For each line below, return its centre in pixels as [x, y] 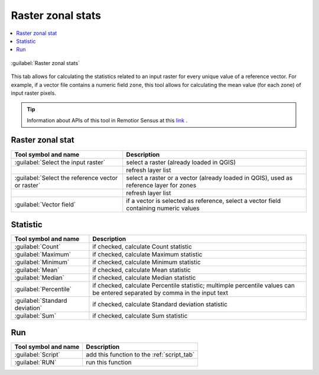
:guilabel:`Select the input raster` [60, 162]
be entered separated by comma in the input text [160, 293]
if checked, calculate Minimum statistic [147, 262]
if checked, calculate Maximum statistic [147, 254]
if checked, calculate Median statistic [144, 278]
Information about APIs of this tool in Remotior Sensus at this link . [107, 120]
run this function [109, 362]
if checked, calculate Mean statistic [142, 270]
